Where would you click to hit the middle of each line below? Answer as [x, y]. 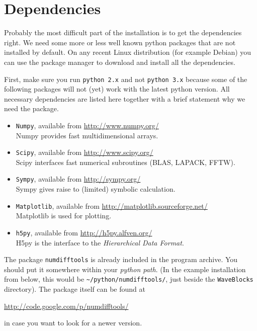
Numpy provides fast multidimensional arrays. [87, 135]
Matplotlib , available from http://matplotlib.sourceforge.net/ [112, 205]
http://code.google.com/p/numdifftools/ [66, 306]
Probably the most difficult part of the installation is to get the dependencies [123, 32]
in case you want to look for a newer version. [73, 323]
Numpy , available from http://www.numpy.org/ [87, 125]
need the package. [31, 108]
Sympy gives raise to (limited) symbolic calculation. [96, 189]
